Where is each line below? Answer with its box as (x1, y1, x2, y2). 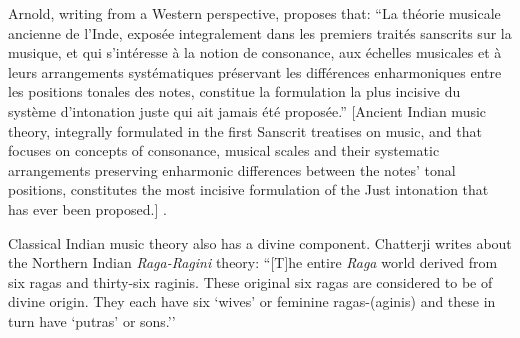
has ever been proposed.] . (8, 198, 167, 219)
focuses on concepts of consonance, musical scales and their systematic (8, 140, 440, 161)
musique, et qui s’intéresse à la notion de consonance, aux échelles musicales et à (8, 42, 502, 63)
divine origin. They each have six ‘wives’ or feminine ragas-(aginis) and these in (8, 291, 496, 312)
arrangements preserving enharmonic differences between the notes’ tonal (8, 159, 456, 180)
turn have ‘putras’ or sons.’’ (8, 310, 176, 331)
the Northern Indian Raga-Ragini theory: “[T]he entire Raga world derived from (8, 252, 498, 273)
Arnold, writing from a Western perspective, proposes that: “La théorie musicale (8, 3, 501, 23)
